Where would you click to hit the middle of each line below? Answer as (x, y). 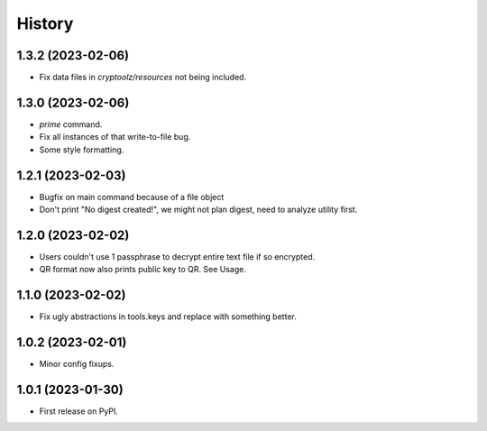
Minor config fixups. (77, 364)
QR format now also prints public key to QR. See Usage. (143, 270)
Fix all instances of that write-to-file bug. (115, 137)
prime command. (71, 124)
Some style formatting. (82, 150)
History (45, 23)
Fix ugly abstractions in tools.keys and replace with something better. (168, 316)
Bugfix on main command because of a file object (132, 197)
